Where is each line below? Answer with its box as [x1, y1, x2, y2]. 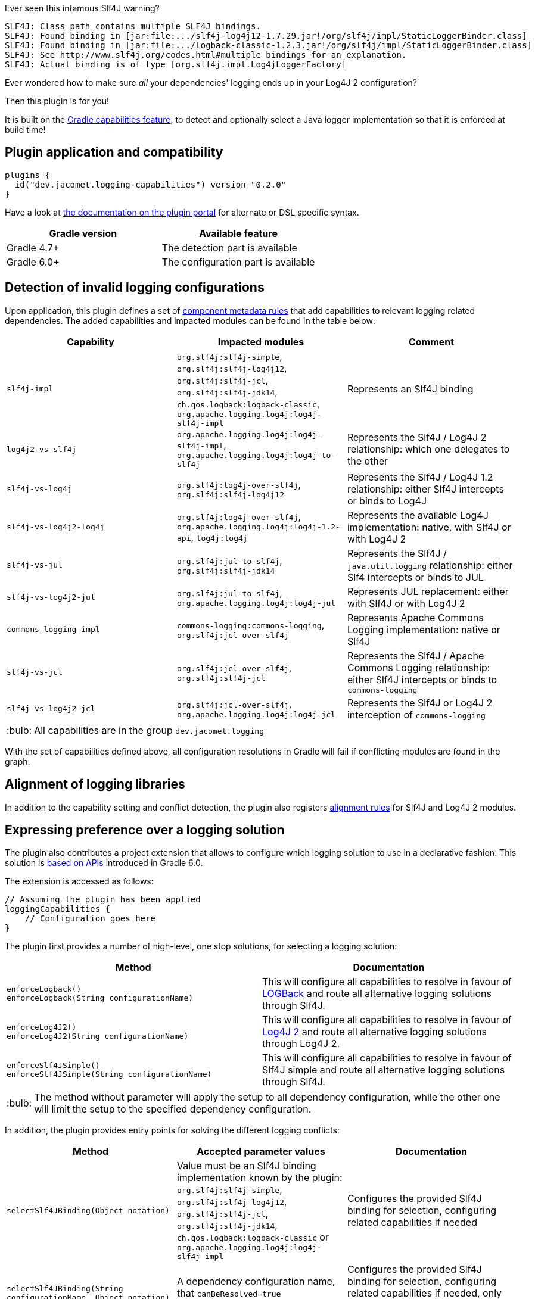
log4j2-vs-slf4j [7, 444, 77, 454]
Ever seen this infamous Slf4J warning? [5, 3, 160, 13]
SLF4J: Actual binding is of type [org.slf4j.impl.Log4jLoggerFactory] [5, 60, 347, 69]
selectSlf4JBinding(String [7, 1284, 123, 1294]
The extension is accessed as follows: [5, 876, 154, 887]
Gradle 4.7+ [7, 241, 60, 254]
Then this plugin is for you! [5, 96, 110, 106]
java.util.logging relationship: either [347, 559, 513, 571]
